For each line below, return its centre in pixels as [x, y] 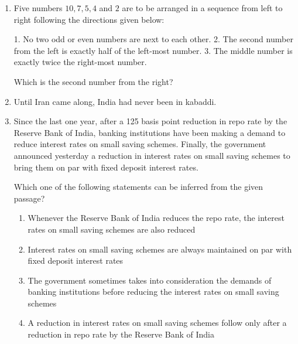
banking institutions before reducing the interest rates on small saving [153, 292]
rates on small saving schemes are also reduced [112, 229]
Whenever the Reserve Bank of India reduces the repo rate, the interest [156, 218]
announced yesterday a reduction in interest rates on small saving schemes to [152, 155]
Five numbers [38, 8]
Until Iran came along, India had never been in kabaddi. [115, 101]
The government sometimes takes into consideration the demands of [150, 280]
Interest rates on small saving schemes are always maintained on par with [160, 249]
